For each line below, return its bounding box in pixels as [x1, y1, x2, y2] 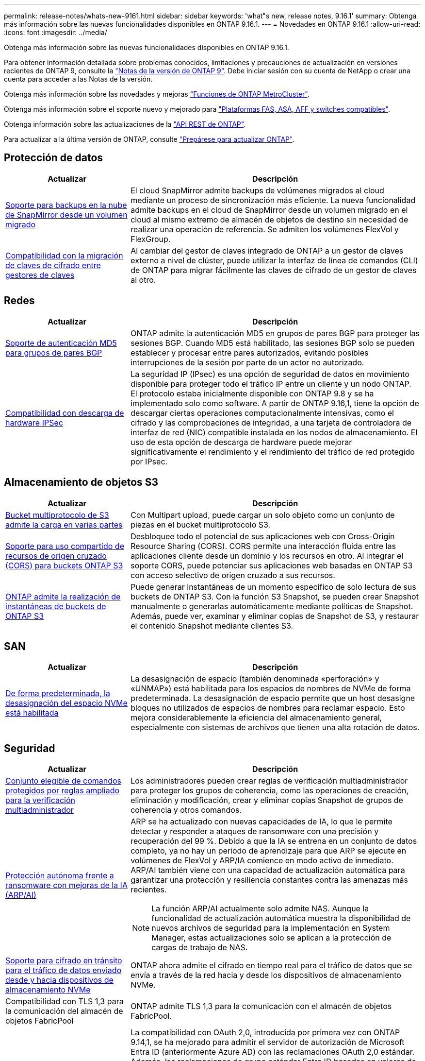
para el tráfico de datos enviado [5, 965, 122, 975]
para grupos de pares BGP [5, 347, 102, 358]
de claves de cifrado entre [5, 260, 101, 270]
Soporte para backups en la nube [5, 200, 127, 210]
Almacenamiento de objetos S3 [4, 476, 159, 489]
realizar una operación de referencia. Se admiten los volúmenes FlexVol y [131, 224, 399, 234]
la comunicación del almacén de [5, 1006, 123, 1016]
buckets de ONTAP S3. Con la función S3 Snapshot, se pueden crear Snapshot [131, 591, 419, 601]
